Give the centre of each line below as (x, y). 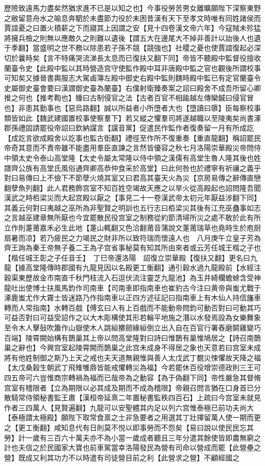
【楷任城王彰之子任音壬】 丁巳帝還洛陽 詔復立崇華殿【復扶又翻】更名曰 (127, 257)
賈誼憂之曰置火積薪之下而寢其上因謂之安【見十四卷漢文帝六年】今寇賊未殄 (129, 28)
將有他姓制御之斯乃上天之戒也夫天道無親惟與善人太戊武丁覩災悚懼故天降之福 (132, 357)
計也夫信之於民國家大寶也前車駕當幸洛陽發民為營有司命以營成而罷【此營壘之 (132, 447)
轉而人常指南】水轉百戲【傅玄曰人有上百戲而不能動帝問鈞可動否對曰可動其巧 (132, 307)
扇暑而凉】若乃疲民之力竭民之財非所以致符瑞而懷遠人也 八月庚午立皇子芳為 (132, 237)
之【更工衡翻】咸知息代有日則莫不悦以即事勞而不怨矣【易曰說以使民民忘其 (129, 427)
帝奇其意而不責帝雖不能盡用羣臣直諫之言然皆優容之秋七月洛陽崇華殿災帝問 (129, 148)
